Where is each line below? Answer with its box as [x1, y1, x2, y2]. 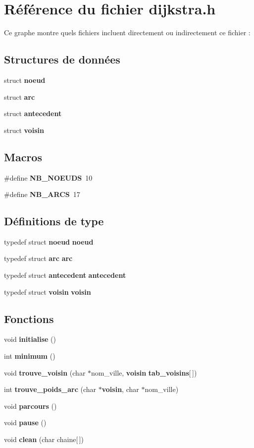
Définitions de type [4, 213, 104, 229]
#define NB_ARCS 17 [4, 189, 80, 199]
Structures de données [4, 52, 120, 67]
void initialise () [4, 334, 56, 344]
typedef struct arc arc [4, 253, 73, 263]
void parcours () [4, 400, 57, 411]
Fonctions [4, 311, 54, 326]
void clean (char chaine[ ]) [4, 434, 84, 445]
